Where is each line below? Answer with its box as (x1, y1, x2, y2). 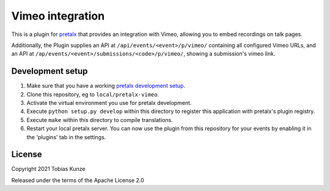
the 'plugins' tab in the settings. (26, 133, 106, 140)
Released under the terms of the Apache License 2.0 (11, 176, 145, 184)
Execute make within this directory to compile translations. (26, 116, 174, 123)
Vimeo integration (11, 9, 105, 23)
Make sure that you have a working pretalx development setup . (26, 82, 186, 90)
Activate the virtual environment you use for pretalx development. (26, 99, 192, 107)
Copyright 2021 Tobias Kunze (11, 165, 86, 173)
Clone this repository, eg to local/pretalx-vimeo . (26, 90, 159, 98)
